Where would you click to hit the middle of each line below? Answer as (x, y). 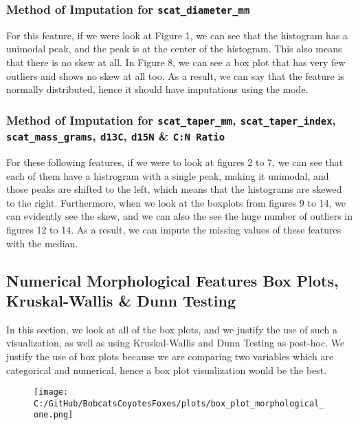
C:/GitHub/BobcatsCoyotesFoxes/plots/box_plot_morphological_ (179, 403)
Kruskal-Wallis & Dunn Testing (121, 300)
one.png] (54, 415)
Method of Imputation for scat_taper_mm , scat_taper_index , (171, 120)
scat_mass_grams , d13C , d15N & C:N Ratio (116, 136)
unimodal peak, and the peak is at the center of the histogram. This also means (174, 49)
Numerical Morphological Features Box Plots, (172, 280)
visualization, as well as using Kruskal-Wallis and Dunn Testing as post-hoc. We (176, 343)
